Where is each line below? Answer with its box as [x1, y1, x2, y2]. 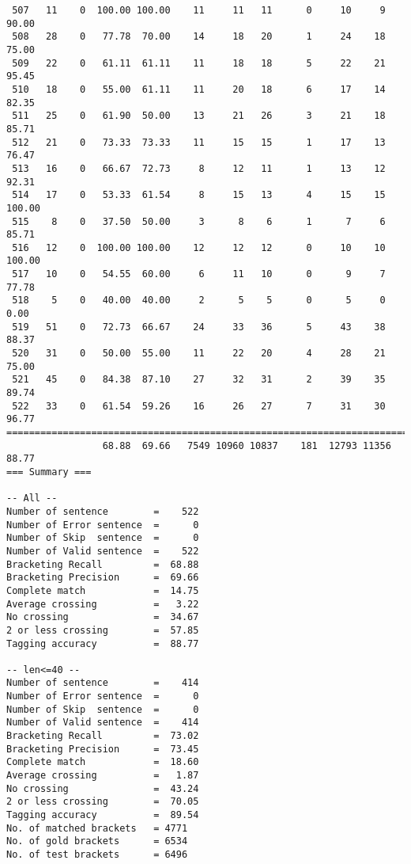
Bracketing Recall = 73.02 [6, 730, 199, 742]
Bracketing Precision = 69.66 [6, 572, 199, 584]
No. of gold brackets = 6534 [6, 835, 188, 847]
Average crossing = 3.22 [6, 598, 199, 610]
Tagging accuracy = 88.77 [6, 638, 199, 649]
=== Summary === [6, 466, 92, 478]
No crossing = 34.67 [6, 611, 199, 623]
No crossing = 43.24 [6, 782, 199, 794]
